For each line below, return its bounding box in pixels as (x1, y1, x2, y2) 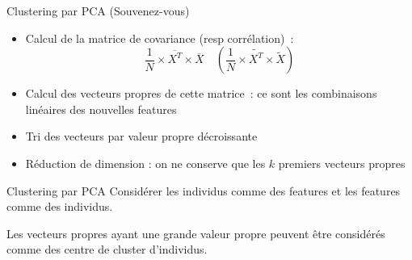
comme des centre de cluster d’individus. (6, 241, 208, 258)
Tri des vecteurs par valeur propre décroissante (25, 128, 258, 145)
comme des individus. (6, 198, 113, 215)
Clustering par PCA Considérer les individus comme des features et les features (6, 182, 401, 199)
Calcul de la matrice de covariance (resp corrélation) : (25, 29, 294, 46)
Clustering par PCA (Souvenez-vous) (6, 2, 190, 19)
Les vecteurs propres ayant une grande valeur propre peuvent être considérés (6, 224, 385, 241)
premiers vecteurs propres (278, 154, 406, 171)
